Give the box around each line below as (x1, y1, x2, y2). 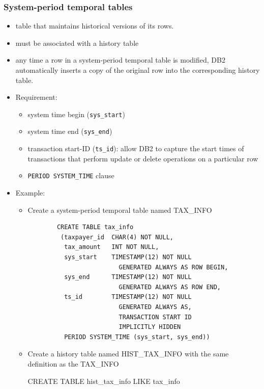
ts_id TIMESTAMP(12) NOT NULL (64, 293, 192, 301)
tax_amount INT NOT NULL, (64, 243, 159, 251)
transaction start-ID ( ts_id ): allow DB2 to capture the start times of (27, 143, 244, 154)
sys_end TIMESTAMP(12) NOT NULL (64, 273, 192, 281)
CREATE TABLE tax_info (56, 224, 134, 231)
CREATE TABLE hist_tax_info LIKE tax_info (27, 375, 180, 386)
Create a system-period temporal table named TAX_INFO (27, 204, 212, 215)
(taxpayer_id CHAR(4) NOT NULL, (61, 233, 173, 241)
